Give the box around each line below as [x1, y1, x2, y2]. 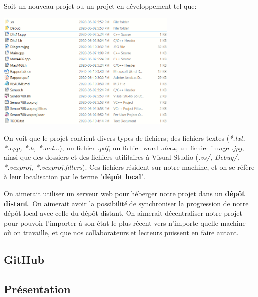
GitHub [4, 252, 44, 267]
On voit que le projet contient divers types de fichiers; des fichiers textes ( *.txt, [4, 132, 245, 143]
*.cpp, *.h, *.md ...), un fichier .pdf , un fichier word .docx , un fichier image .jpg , [4, 142, 244, 152]
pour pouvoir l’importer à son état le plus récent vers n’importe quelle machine [4, 217, 246, 228]
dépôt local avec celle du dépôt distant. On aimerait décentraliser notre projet [4, 208, 242, 218]
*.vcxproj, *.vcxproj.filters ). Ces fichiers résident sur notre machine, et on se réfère [4, 161, 255, 172]
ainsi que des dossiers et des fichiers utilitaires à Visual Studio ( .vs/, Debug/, [4, 152, 239, 162]
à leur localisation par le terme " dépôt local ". [4, 171, 146, 182]
